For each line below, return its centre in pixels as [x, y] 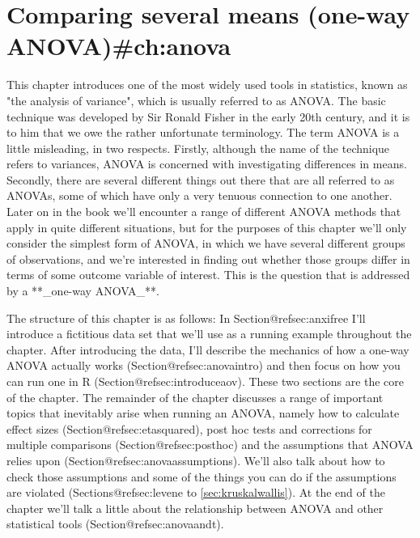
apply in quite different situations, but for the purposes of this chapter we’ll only [207, 227]
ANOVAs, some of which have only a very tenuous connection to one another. [199, 195]
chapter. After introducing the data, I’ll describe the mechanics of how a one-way [208, 349]
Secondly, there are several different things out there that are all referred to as [201, 179]
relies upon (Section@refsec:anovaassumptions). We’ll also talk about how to [196, 460]
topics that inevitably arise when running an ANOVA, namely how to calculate [203, 413]
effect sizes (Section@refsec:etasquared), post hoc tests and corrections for [189, 428]
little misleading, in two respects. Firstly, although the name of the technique [198, 148]
